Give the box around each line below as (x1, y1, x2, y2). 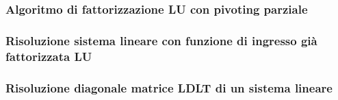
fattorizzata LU (5, 47, 92, 64)
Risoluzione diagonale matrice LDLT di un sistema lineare (5, 79, 333, 96)
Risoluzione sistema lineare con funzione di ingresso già (5, 32, 317, 49)
